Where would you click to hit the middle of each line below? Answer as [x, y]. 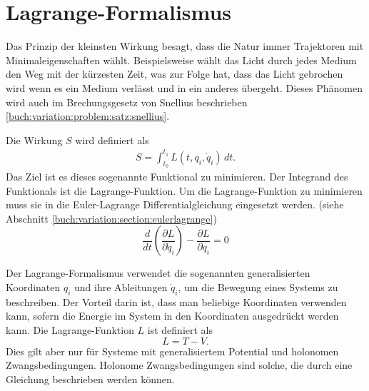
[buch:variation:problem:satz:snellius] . [88, 116]
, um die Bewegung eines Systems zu [258, 286]
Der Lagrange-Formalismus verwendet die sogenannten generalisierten [158, 273]
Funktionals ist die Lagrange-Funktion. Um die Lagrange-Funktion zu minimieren [184, 190]
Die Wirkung [34, 139]
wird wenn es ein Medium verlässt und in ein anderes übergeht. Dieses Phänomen [184, 87]
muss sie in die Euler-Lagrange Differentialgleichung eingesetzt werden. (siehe [175, 204]
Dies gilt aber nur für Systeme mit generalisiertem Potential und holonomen [172, 351]
